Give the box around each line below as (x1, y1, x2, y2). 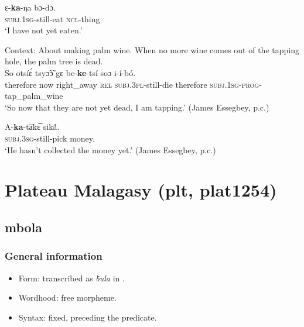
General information (5, 249, 103, 263)
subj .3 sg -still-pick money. (5, 132, 95, 144)
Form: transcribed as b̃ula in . (18, 271, 125, 284)
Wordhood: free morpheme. (18, 291, 117, 304)
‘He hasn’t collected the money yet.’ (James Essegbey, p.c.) (5, 143, 216, 156)
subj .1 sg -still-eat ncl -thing (5, 12, 100, 25)
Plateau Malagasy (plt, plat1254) (5, 178, 277, 202)
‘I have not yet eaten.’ (5, 24, 83, 36)
